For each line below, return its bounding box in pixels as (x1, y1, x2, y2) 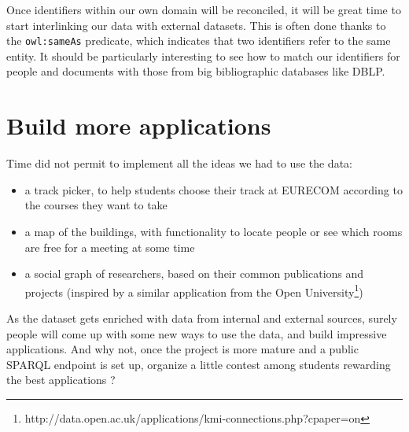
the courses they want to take (24, 197, 168, 213)
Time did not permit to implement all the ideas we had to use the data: (6, 155, 352, 172)
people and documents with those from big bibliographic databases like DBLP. (6, 63, 385, 79)
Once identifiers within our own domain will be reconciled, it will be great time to (6, 2, 401, 17)
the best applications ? (6, 371, 116, 388)
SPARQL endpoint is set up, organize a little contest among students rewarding (6, 356, 391, 372)
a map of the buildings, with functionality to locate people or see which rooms (24, 223, 403, 239)
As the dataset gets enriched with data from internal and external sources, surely (6, 309, 397, 326)
